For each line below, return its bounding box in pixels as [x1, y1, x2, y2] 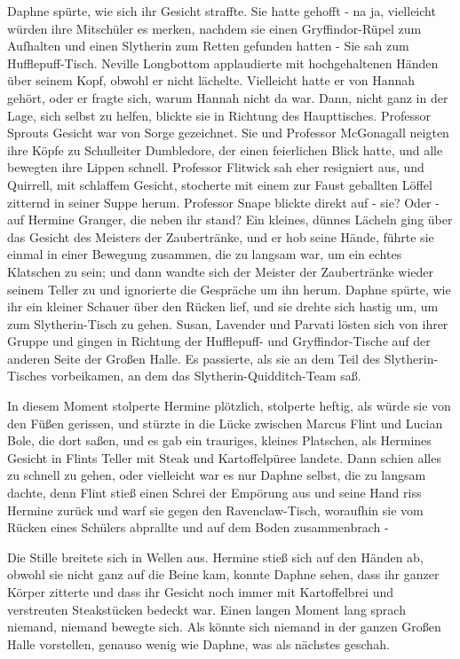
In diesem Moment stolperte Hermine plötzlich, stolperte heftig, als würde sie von [7, 396, 451, 415]
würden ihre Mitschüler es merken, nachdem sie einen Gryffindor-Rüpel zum [7, 19, 422, 37]
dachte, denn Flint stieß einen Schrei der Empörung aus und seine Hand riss [7, 483, 422, 502]
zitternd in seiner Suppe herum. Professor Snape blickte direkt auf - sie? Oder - [7, 192, 440, 211]
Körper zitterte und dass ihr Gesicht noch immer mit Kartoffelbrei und [7, 583, 393, 600]
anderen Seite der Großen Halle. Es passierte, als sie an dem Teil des [7, 349, 381, 367]
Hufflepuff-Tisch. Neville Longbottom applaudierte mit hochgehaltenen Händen [7, 53, 439, 72]
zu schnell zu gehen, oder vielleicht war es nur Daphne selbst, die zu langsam [7, 466, 426, 484]
